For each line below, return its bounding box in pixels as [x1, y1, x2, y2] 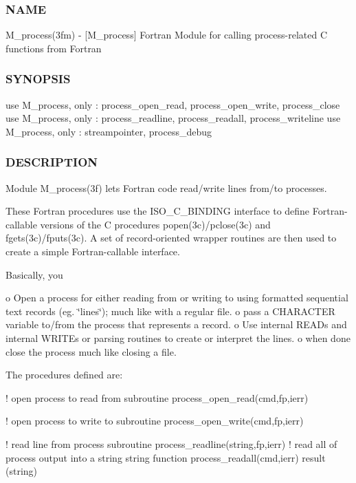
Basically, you [5, 267, 63, 281]
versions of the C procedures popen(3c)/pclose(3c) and [40, 217, 271, 231]
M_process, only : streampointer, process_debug [5, 124, 212, 138]
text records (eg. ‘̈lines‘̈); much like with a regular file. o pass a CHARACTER [5, 303, 335, 318]
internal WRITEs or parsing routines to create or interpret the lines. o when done [5, 330, 351, 345]
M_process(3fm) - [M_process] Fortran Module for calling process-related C [5, 28, 327, 42]
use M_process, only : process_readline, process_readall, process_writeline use [5, 111, 341, 125]
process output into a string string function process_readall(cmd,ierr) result [5, 450, 326, 464]
